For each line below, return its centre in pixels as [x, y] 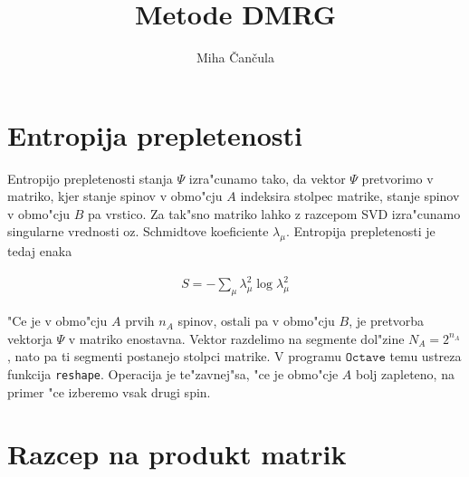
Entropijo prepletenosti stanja [90, 178]
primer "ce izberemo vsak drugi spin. [109, 391]
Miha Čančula [235, 57]
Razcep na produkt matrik [177, 454]
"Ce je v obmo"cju [57, 321]
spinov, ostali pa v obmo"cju [256, 321]
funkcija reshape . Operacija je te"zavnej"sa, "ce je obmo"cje [173, 373]
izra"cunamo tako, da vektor [267, 178]
